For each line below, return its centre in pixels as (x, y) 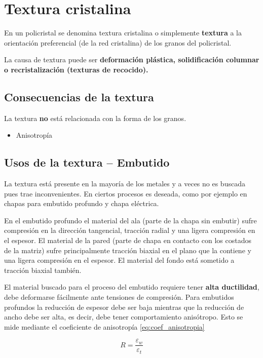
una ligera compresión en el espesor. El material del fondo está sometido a (119, 260)
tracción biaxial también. (43, 270)
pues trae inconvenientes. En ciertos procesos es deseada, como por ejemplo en (126, 193)
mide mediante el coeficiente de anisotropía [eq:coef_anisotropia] (104, 326)
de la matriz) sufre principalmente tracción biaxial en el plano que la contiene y (128, 250)
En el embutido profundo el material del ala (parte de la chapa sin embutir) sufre (130, 220)
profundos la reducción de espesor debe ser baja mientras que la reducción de (124, 307)
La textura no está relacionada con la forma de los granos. (95, 118)
